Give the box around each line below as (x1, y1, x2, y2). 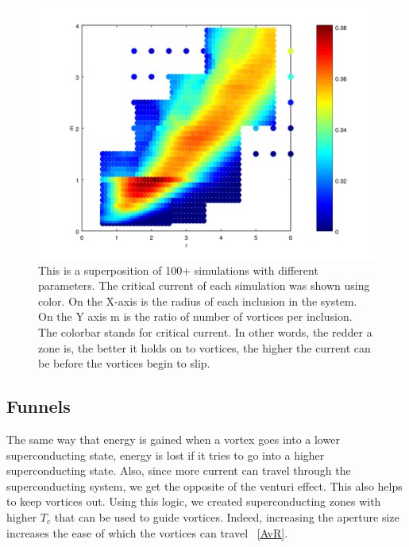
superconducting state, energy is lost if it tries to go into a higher (6, 446, 325, 463)
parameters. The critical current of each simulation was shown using (38, 277, 370, 294)
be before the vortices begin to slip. (38, 355, 210, 372)
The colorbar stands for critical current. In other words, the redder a (38, 323, 372, 340)
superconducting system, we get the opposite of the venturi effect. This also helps (6, 477, 403, 494)
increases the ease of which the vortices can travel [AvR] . (6, 524, 288, 541)
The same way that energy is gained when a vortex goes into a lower (6, 430, 340, 447)
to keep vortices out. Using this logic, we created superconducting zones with (6, 493, 381, 510)
